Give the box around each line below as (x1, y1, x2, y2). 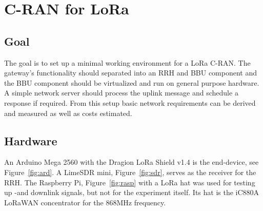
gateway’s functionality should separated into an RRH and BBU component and (4, 67, 257, 78)
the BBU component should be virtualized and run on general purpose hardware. (4, 77, 259, 88)
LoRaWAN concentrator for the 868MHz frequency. (4, 197, 166, 207)
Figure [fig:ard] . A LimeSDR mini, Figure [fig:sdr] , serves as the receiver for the (4, 166, 256, 177)
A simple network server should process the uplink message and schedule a (4, 87, 238, 98)
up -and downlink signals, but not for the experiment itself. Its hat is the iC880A (4, 187, 259, 198)
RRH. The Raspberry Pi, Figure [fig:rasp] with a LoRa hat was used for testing (4, 177, 255, 187)
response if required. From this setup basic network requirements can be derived (4, 97, 256, 108)
